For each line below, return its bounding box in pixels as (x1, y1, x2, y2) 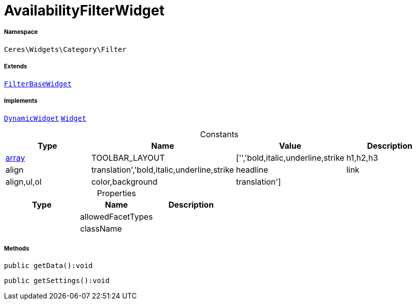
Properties (97, 188, 136, 199)
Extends (4, 63, 28, 70)
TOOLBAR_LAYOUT (91, 153, 165, 163)
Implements (4, 97, 38, 104)
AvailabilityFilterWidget (4, 2, 165, 19)
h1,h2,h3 (346, 153, 378, 163)
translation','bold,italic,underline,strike (91, 165, 234, 175)
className (80, 224, 122, 234)
